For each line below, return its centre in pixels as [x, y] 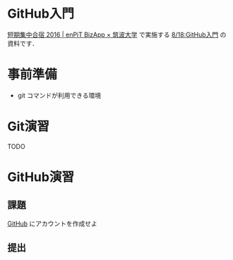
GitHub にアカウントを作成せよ [52, 223]
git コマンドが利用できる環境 [59, 95]
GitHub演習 [41, 177]
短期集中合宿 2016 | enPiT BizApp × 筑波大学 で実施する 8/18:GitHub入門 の [117, 35]
